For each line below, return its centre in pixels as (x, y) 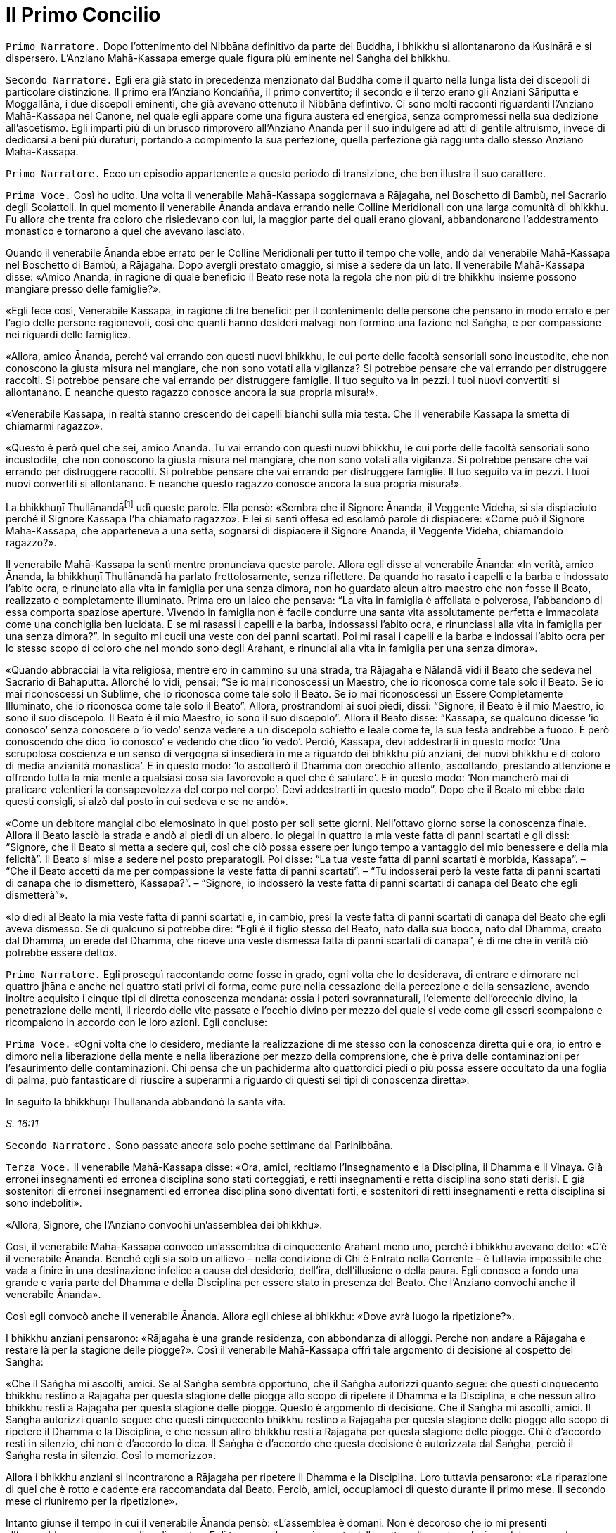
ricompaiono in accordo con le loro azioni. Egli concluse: (137, 1022)
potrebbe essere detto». (62, 953)
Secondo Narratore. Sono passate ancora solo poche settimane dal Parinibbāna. (199, 1146)
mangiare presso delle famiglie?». (84, 288)
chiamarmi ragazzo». (54, 425)
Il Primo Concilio (83, 15)
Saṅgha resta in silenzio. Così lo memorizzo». (111, 1456)
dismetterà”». (37, 895)
